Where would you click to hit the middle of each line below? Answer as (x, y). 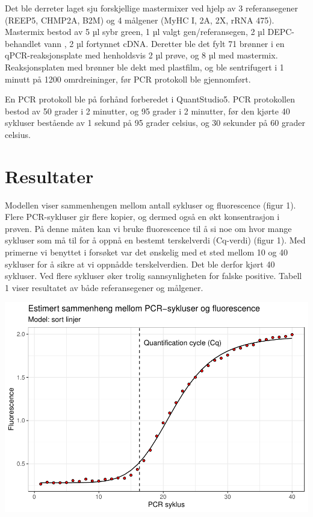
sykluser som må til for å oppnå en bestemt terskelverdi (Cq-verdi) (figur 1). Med (155, 240)
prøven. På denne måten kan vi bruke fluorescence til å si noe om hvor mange (148, 228)
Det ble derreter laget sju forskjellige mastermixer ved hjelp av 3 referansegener (151, 8)
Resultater (49, 176)
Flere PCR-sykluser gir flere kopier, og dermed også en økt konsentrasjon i (142, 217)
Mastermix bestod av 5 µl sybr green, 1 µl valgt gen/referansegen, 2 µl (135, 32)
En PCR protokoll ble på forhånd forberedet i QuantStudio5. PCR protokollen (150, 99)
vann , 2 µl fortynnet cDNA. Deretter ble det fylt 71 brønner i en (164, 43)
